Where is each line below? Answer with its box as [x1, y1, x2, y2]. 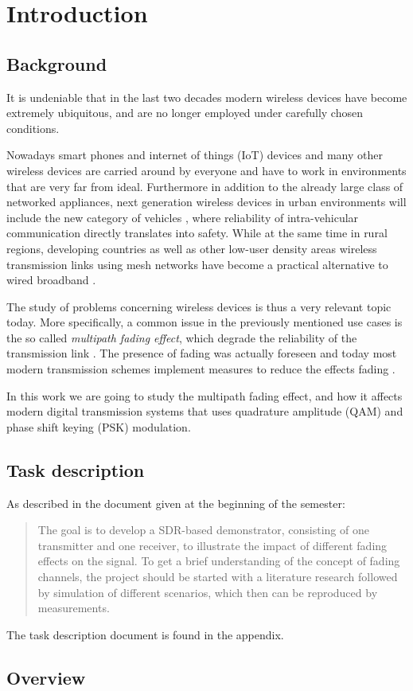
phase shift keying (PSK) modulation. [6, 418, 191, 435]
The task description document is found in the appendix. [6, 626, 284, 642]
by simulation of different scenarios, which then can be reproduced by [37, 584, 378, 600]
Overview [6, 665, 86, 689]
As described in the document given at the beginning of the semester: [6, 494, 345, 511]
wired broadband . [6, 271, 96, 288]
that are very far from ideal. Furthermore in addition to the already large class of [6, 178, 403, 194]
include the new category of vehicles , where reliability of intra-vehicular [6, 209, 359, 225]
